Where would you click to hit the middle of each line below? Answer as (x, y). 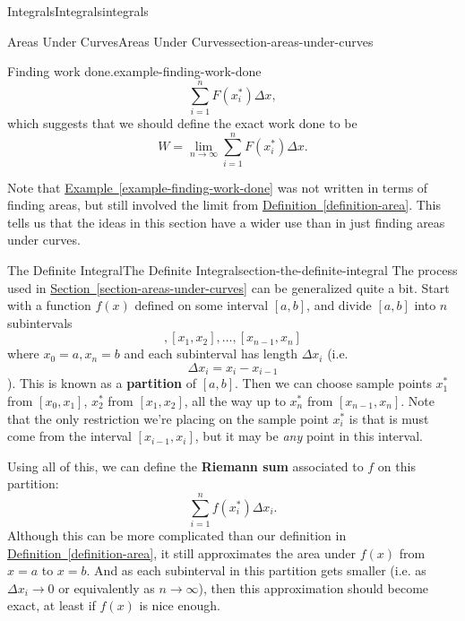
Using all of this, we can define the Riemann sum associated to (185, 466)
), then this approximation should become (314, 587)
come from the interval (69, 436)
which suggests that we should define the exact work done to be (182, 122)
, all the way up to (235, 401)
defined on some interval (202, 305)
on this (396, 466)
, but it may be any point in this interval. (309, 436)
